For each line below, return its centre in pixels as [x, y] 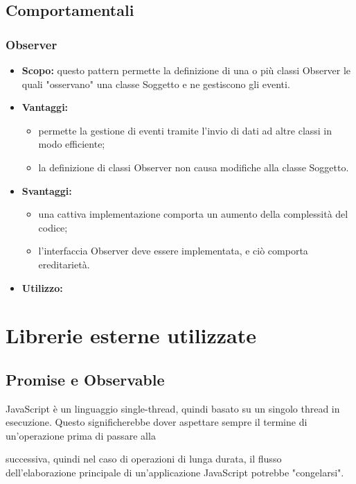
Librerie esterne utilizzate [131, 335]
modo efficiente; [72, 144]
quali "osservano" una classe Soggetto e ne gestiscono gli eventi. [156, 84]
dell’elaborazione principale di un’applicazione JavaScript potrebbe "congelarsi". [175, 473]
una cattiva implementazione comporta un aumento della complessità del [193, 214]
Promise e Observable [85, 379]
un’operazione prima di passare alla [81, 435]
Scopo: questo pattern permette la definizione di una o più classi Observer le [186, 70]
